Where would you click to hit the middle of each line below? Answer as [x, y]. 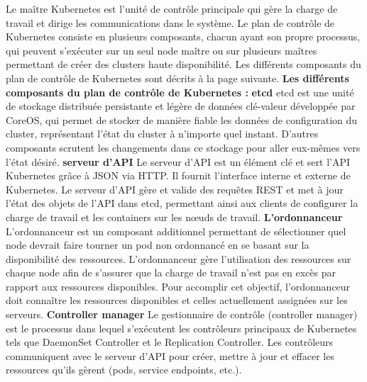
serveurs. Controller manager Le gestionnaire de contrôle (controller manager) [182, 314]
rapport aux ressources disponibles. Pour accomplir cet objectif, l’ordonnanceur [178, 286]
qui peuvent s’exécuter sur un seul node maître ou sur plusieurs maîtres [161, 50]
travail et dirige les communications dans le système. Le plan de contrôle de [170, 22]
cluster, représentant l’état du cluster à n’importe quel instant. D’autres [162, 134]
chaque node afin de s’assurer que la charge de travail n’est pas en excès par [171, 273]
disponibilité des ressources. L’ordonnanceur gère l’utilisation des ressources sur [179, 258]
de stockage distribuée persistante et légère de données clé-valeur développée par [181, 106]
